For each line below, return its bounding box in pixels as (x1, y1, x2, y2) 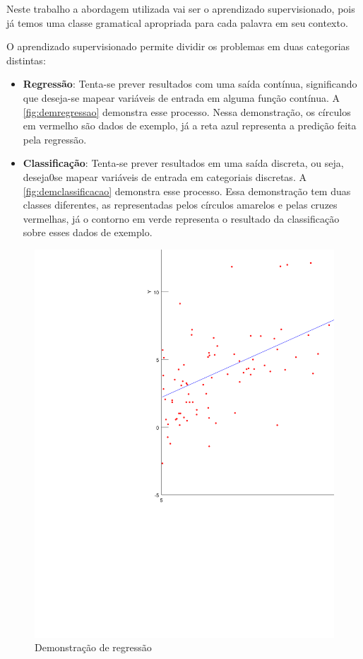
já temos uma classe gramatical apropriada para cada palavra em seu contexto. (6, 15, 348, 30)
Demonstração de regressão (35, 640, 152, 655)
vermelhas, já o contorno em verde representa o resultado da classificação (23, 211, 340, 226)
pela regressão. (23, 132, 87, 146)
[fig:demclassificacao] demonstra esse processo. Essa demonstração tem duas (23, 183, 351, 198)
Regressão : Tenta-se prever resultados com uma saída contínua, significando (23, 76, 357, 91)
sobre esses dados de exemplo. (23, 225, 153, 240)
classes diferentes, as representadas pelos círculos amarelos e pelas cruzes (23, 197, 338, 212)
